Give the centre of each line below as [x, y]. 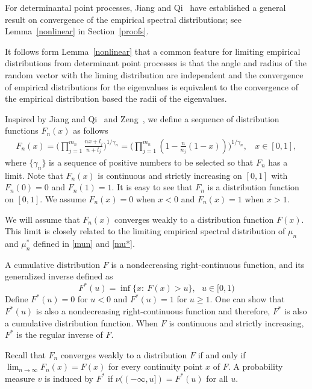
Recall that [25, 354]
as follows [91, 130]
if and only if [222, 354]
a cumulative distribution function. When [82, 322]
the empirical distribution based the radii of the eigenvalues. [116, 98]
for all [217, 378]
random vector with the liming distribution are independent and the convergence [154, 74]
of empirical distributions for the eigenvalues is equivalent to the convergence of [151, 86]
